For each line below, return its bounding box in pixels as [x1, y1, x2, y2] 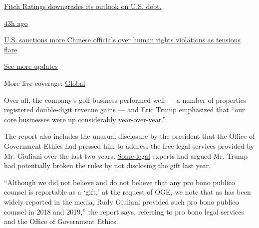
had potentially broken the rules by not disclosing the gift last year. [4, 160, 211, 171]
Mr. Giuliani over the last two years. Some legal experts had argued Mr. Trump [4, 150, 248, 161]
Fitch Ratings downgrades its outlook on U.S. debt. [4, 1, 162, 11]
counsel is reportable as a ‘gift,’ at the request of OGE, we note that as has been [4, 187, 251, 197]
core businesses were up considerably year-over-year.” [4, 114, 166, 124]
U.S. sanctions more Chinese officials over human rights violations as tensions [4, 34, 241, 45]
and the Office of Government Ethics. [4, 216, 118, 227]
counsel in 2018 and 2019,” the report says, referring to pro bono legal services [4, 206, 244, 217]
